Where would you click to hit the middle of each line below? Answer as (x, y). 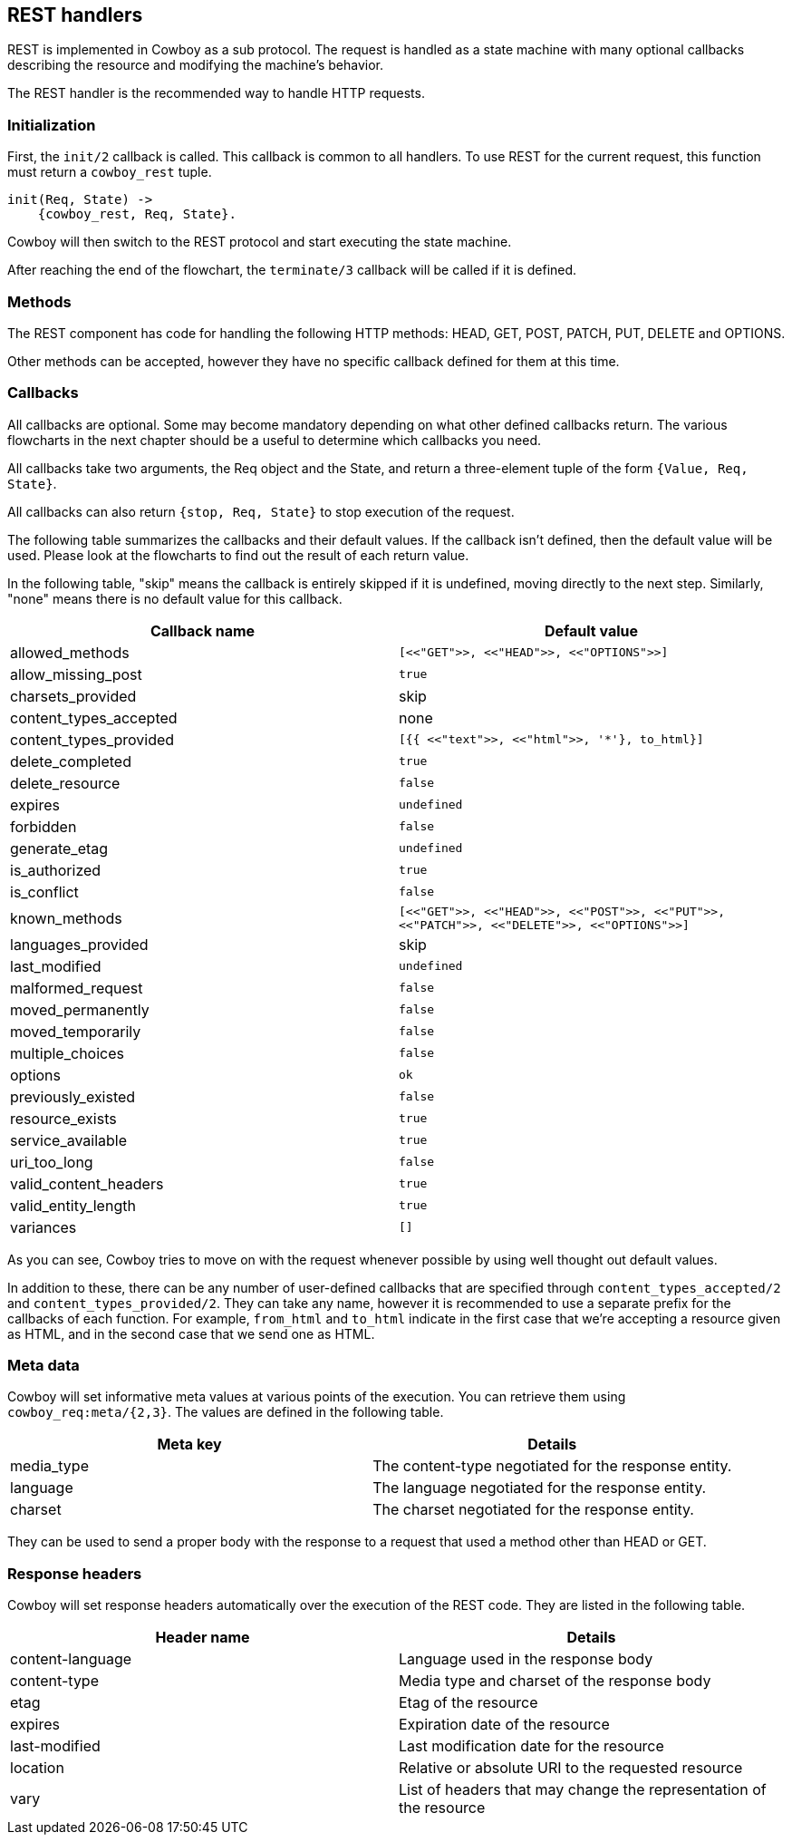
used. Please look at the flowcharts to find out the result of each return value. (238, 555)
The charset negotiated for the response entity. (533, 1510)
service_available (69, 1140)
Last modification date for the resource (531, 1746)
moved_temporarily (76, 1031)
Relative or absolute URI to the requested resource (571, 1768)
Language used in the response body (526, 1659)
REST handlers (75, 15)
